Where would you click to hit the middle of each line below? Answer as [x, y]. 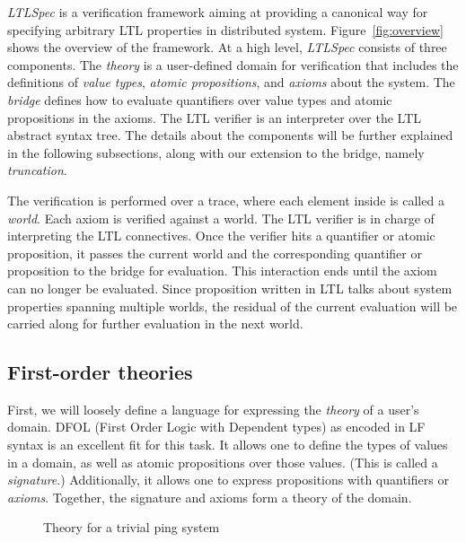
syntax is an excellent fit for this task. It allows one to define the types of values [228, 445]
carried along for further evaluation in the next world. [155, 323]
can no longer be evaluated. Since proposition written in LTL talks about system [230, 288]
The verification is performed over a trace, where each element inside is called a [226, 200]
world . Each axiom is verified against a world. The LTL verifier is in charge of [221, 218]
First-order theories [100, 372]
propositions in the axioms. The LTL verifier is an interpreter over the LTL [215, 117]
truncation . [37, 170]
